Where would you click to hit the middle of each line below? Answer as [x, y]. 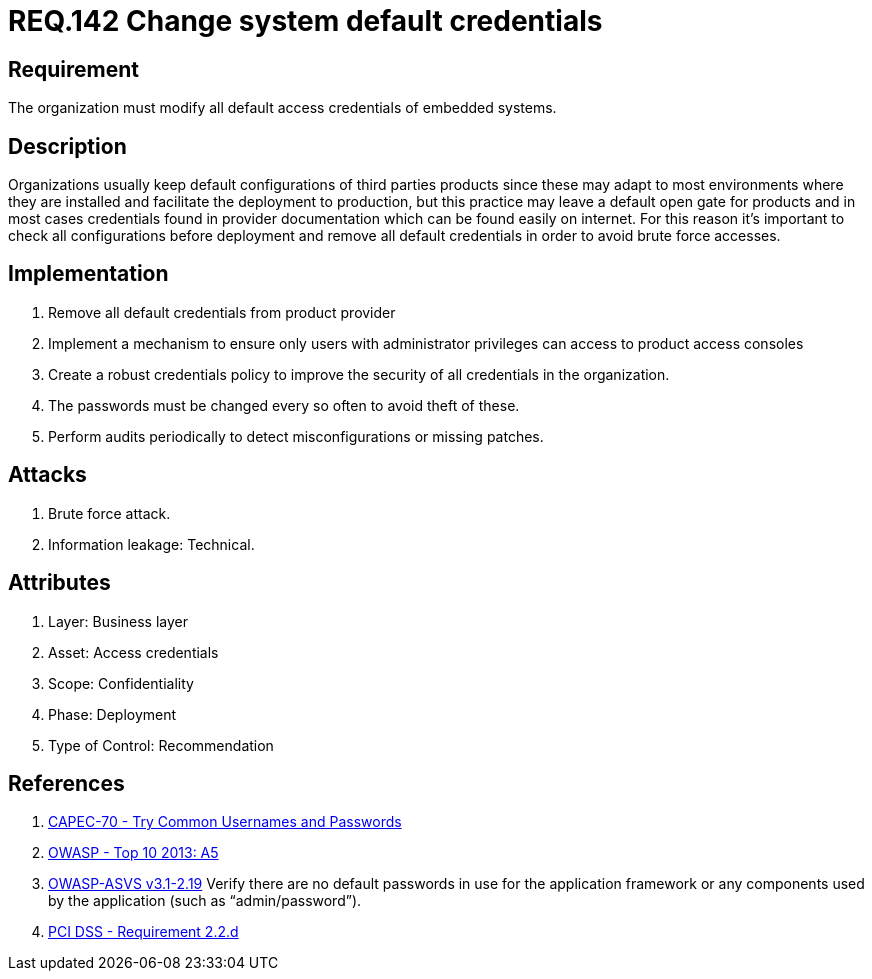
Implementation [88, 274]
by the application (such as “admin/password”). [205, 901]
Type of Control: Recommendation [161, 745]
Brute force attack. [109, 513]
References [66, 783]
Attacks [47, 475]
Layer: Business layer [118, 621]
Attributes [59, 583]
